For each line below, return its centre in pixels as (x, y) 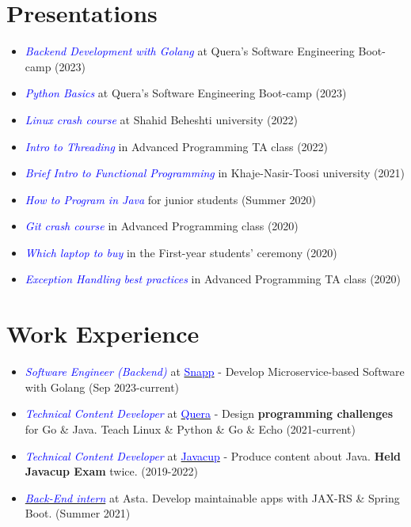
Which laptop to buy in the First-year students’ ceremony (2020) (181, 252)
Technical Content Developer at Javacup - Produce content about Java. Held (213, 455)
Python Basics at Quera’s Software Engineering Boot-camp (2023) (186, 93)
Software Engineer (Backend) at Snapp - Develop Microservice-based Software (215, 372)
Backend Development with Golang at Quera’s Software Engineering (190, 51)
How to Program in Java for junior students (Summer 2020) (171, 199)
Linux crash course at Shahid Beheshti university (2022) (161, 119)
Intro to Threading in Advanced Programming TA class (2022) (177, 146)
